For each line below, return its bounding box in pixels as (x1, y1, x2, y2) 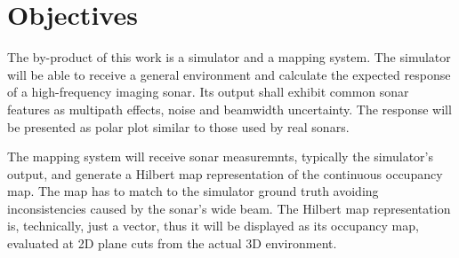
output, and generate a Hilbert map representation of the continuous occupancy (7, 164, 443, 183)
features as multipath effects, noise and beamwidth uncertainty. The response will (7, 99, 452, 118)
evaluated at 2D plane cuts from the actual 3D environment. (7, 234, 337, 253)
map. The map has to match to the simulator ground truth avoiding (7, 182, 379, 200)
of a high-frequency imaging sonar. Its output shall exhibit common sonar (7, 82, 409, 101)
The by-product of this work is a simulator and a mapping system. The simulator (7, 48, 451, 66)
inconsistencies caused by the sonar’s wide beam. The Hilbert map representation (7, 199, 451, 217)
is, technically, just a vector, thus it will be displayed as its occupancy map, (7, 216, 419, 235)
